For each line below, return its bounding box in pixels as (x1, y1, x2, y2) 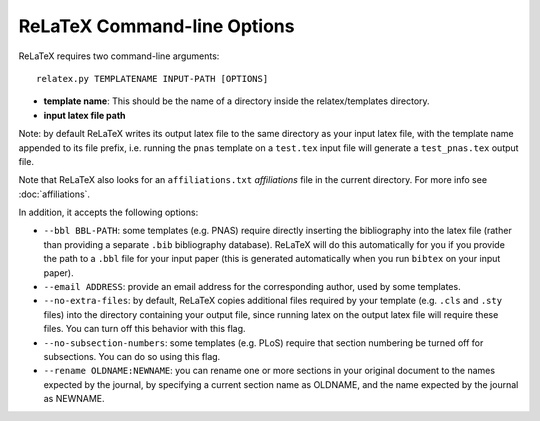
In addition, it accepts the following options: (18, 206, 199, 219)
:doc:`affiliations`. (18, 188, 90, 200)
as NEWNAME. (43, 393, 105, 405)
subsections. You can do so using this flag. (43, 350, 221, 362)
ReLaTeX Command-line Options (18, 15, 295, 37)
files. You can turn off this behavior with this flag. (43, 323, 246, 335)
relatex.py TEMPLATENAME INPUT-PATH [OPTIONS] (36, 73, 269, 84)
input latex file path (43, 109, 126, 121)
